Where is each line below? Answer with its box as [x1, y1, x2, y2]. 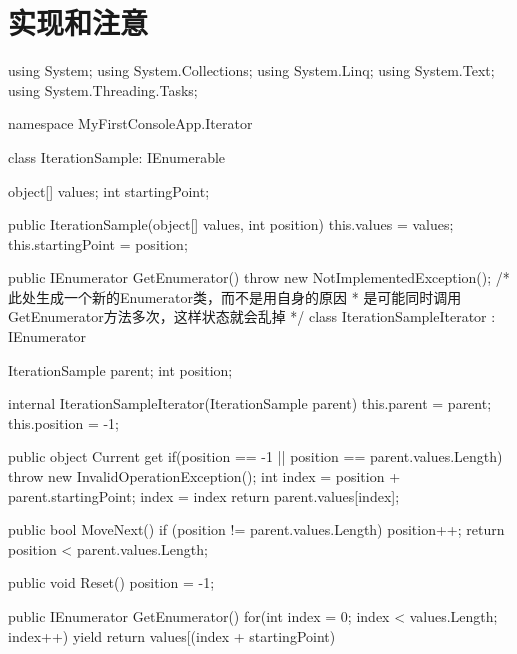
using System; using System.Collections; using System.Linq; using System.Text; [8, 60, 495, 81]
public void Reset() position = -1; [8, 572, 215, 593]
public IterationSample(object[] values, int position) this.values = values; [8, 214, 454, 235]
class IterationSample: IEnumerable [8, 146, 226, 167]
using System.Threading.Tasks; [8, 79, 198, 100]
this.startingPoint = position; [8, 233, 188, 254]
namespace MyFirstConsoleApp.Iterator [8, 113, 253, 134]
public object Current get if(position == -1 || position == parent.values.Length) [8, 446, 503, 467]
